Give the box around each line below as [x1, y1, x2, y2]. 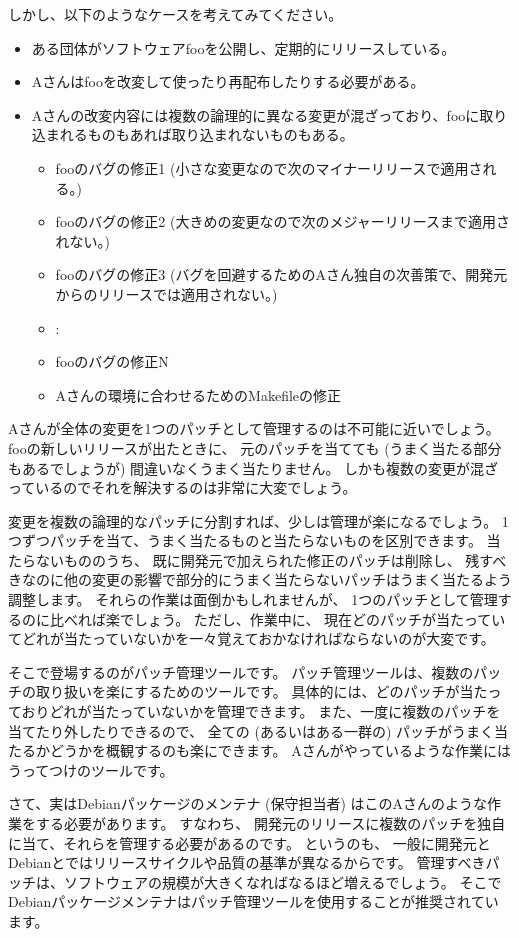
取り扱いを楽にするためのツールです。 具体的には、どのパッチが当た [35, 681, 488, 702]
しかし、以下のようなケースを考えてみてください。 [8, 4, 343, 24]
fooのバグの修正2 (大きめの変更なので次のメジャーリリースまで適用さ [55, 211, 510, 232]
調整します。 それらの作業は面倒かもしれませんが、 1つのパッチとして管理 [8, 589, 498, 610]
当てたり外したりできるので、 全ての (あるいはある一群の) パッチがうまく [8, 720, 495, 741]
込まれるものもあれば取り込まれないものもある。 [31, 124, 354, 145]
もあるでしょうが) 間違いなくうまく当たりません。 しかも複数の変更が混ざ [8, 457, 499, 478]
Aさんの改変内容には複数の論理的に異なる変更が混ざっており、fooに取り [31, 104, 508, 125]
